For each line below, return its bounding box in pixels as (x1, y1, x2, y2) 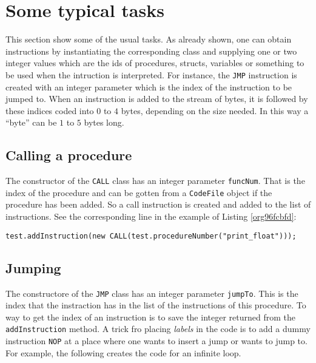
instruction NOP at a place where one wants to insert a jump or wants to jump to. (5, 334, 308, 347)
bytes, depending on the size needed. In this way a (121, 104, 309, 117)
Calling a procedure (5, 146, 132, 165)
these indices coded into (5, 104, 94, 117)
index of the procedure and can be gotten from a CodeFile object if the (5, 186, 272, 198)
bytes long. (84, 116, 124, 129)
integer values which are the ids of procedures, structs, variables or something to (5, 56, 304, 69)
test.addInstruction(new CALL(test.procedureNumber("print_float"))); (5, 231, 297, 240)
